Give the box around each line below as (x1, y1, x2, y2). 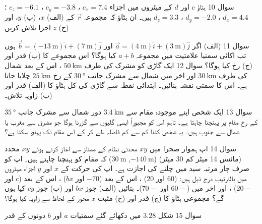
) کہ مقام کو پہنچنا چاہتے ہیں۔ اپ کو (5, 153, 112, 163)
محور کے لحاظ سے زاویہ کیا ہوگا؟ (5, 193, 89, 203)
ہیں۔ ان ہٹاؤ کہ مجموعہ (84, 12, 152, 22)
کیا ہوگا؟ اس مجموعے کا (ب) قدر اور (5, 50, 116, 61)
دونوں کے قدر (5, 209, 45, 220)
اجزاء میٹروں (5, 163, 35, 174)
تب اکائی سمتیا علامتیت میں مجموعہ (136, 50, 246, 61)
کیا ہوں (5, 183, 26, 193)
